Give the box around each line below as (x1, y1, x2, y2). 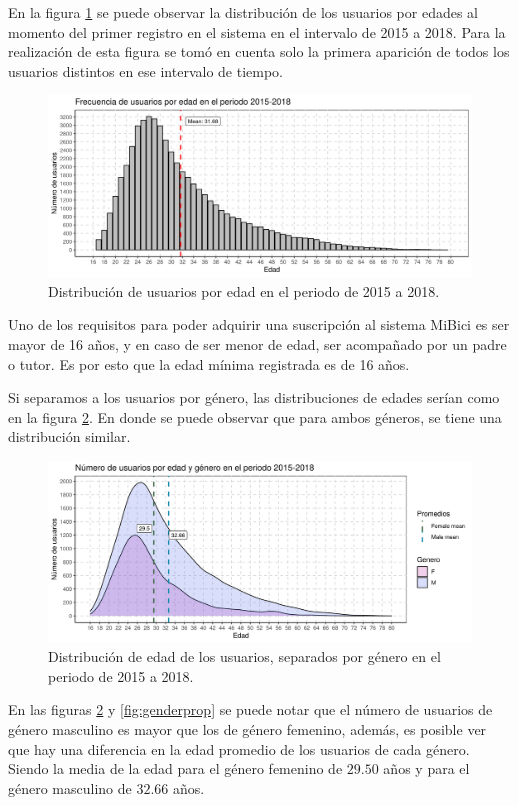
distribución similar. (8, 426, 131, 447)
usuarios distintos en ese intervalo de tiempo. (8, 60, 284, 81)
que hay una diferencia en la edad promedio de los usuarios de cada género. (8, 738, 470, 759)
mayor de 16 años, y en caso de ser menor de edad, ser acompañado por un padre (8, 333, 507, 354)
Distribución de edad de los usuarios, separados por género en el (48, 646, 441, 667)
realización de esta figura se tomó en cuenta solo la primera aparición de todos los (8, 41, 510, 62)
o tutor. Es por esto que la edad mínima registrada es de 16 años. (8, 353, 410, 374)
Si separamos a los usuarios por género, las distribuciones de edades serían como (8, 387, 500, 408)
